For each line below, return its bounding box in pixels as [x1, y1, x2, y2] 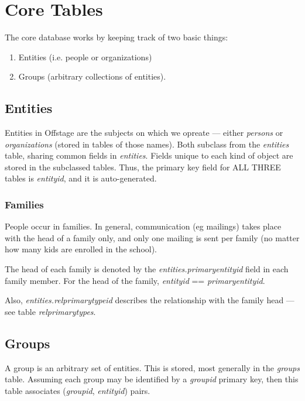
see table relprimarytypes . [5, 305, 96, 317]
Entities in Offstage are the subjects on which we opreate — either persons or [5, 126, 283, 139]
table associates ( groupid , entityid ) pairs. [5, 384, 150, 396]
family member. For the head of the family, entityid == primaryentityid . [5, 274, 265, 286]
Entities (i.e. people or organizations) [18, 50, 152, 63]
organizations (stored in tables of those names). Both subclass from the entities [5, 138, 289, 150]
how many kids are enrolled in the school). [5, 243, 157, 255]
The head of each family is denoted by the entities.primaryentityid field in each [5, 263, 289, 275]
